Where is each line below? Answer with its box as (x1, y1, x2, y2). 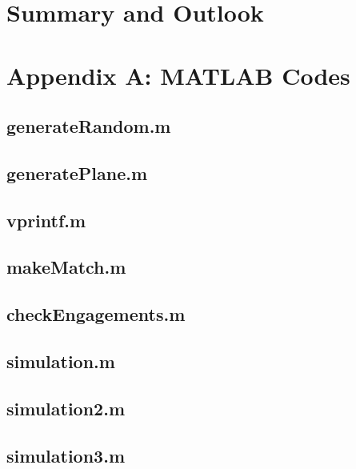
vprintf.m (6, 207, 86, 232)
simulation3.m (6, 443, 126, 467)
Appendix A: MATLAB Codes (6, 58, 350, 91)
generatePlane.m (6, 160, 148, 185)
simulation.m (6, 349, 115, 374)
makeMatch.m (6, 255, 126, 279)
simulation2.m (6, 395, 126, 420)
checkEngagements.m (6, 302, 186, 327)
